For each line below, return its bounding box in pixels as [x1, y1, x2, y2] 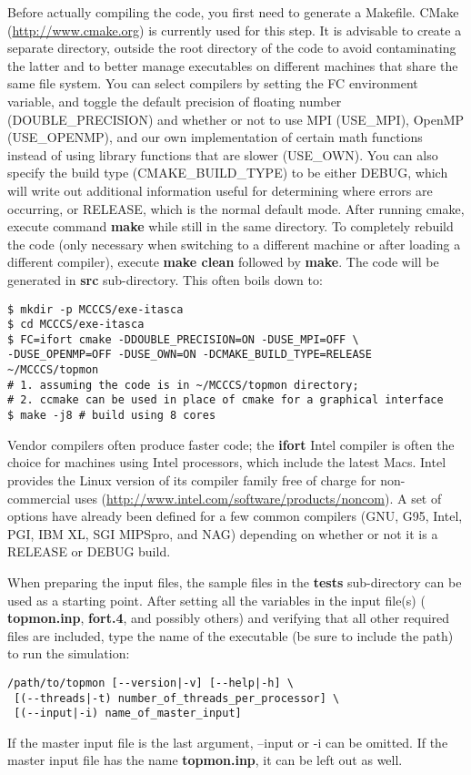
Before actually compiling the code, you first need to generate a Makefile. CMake [7, 3, 459, 21]
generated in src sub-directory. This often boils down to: [7, 270, 323, 289]
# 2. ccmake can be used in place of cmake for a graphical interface [7, 393, 444, 407]
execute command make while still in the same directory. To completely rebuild [7, 217, 454, 236]
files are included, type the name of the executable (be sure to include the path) [7, 626, 454, 645]
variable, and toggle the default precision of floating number [7, 91, 342, 110]
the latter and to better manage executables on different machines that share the [7, 56, 458, 75]
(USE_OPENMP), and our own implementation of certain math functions [7, 127, 423, 147]
